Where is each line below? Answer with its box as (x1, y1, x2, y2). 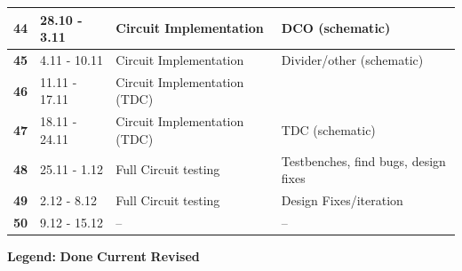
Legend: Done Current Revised (7, 247, 200, 266)
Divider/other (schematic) (281, 50, 424, 68)
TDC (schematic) (281, 121, 376, 139)
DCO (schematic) (281, 19, 391, 37)
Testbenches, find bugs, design (281, 151, 446, 170)
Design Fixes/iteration (281, 191, 403, 210)
